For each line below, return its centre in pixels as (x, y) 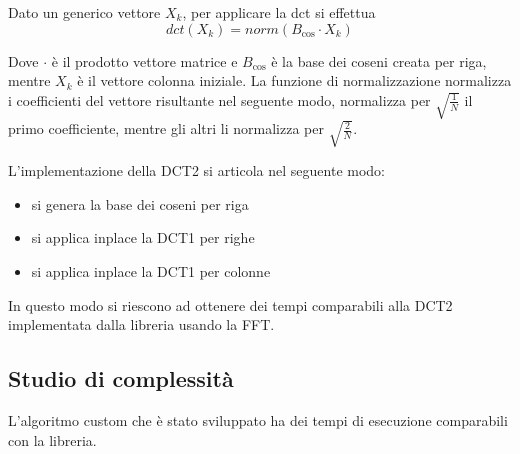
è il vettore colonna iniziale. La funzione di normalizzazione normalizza (294, 80)
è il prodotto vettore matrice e (144, 60)
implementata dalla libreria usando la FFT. (141, 324)
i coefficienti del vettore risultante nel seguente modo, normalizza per (219, 99)
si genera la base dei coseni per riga (140, 203)
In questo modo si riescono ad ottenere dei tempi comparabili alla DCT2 (230, 304)
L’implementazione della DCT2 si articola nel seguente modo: (196, 170)
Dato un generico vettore (84, 12)
